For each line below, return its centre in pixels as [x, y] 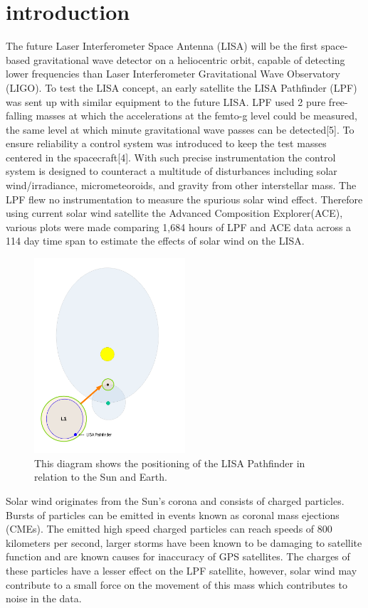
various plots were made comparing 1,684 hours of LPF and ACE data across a [179, 226]
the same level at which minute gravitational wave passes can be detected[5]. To [180, 129]
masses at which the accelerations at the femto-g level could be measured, [196, 116]
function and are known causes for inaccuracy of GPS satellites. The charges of [178, 556]
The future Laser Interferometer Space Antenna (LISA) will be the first [162, 46]
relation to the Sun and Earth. [101, 477]
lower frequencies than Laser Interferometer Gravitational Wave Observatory [173, 74]
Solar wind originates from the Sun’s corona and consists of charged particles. [175, 500]
